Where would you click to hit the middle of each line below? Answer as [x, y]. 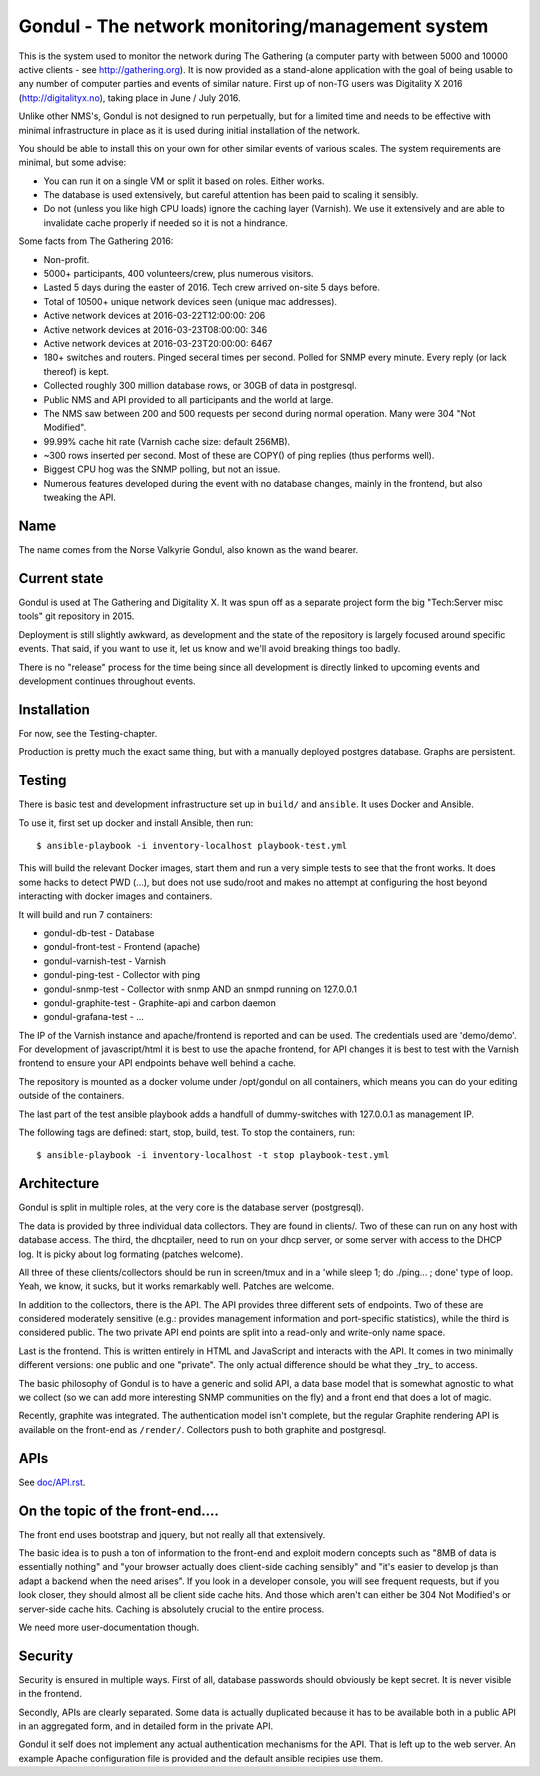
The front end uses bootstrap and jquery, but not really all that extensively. [172, 1534]
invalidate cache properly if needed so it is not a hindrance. [166, 222]
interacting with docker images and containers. [115, 896]
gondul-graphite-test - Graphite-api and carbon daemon [160, 1002]
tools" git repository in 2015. [76, 616]
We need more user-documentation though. [109, 1627]
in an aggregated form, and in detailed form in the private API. [146, 1726]
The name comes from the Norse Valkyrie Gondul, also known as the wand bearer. [188, 550]
